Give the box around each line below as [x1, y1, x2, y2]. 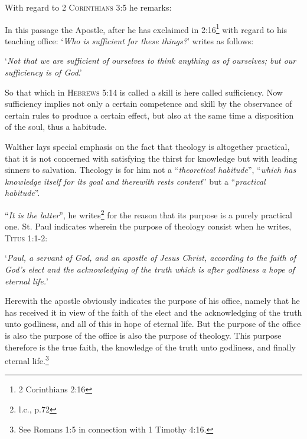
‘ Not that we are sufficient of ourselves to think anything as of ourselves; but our [5, 54, 296, 67]
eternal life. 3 [5, 353, 49, 366]
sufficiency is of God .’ [5, 66, 82, 78]
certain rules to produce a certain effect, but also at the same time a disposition [5, 109, 294, 121]
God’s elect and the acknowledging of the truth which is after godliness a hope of [5, 263, 295, 275]
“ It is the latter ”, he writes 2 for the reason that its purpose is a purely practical [5, 207, 292, 221]
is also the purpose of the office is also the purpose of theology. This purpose [5, 329, 282, 341]
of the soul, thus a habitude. [5, 120, 107, 133]
